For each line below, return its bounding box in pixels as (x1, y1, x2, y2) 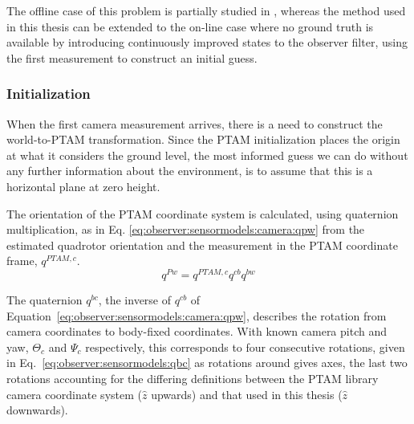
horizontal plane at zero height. (6, 177, 160, 194)
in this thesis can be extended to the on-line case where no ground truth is (6, 18, 374, 35)
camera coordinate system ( (6, 385, 142, 402)
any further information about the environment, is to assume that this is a (6, 162, 373, 179)
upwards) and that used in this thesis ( (151, 385, 343, 402)
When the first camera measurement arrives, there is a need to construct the (6, 115, 383, 132)
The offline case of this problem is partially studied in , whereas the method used (6, 2, 406, 18)
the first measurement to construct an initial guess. (6, 49, 258, 66)
